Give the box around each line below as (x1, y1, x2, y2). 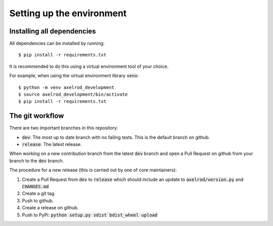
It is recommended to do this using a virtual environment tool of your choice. (9, 63, 169, 69)
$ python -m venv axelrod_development (18, 84, 115, 90)
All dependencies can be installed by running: (9, 41, 105, 47)
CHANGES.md (22, 184, 49, 190)
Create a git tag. (22, 191, 56, 197)
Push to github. (22, 198, 54, 204)
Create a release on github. (22, 205, 79, 211)
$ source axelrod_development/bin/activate (18, 92, 128, 97)
